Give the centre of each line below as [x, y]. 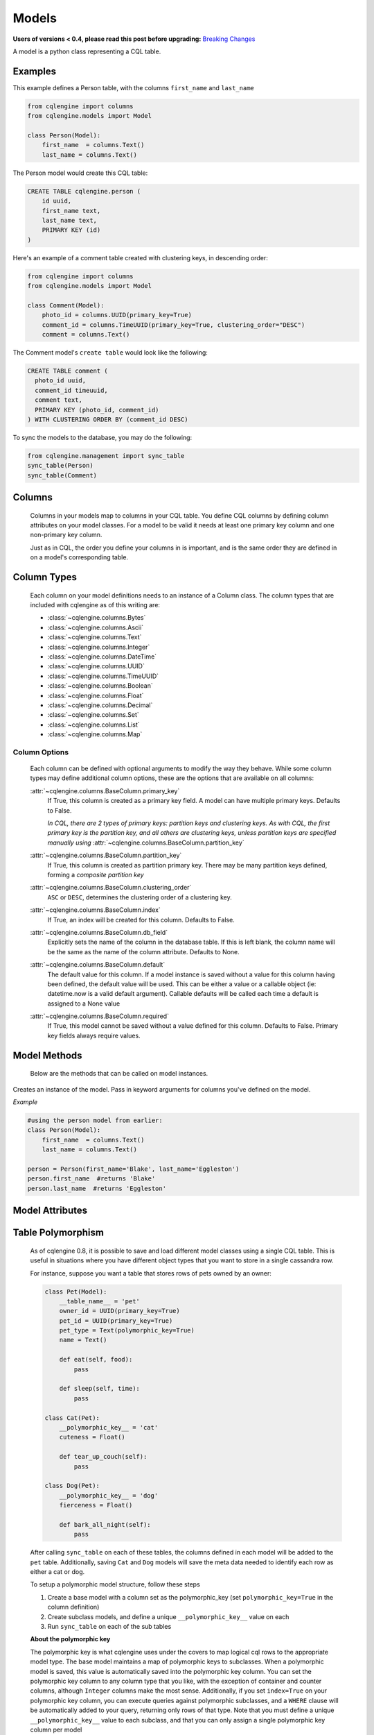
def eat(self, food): [96, 1360]
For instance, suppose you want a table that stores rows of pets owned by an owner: [151, 1273]
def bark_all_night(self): [105, 1524]
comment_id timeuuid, [72, 390]
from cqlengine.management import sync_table [106, 456]
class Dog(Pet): [72, 1486]
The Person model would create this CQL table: [80, 173]
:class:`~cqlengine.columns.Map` [95, 734]
